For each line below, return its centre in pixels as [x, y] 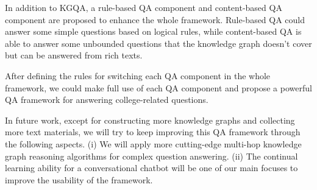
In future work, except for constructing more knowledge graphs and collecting [150, 120]
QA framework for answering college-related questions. [107, 100]
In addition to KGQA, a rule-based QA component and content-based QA [144, 7]
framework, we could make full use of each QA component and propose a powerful [158, 87]
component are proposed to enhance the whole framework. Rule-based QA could [155, 19]
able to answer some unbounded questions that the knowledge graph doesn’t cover [158, 43]
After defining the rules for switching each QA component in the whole [138, 75]
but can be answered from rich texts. [74, 55]
